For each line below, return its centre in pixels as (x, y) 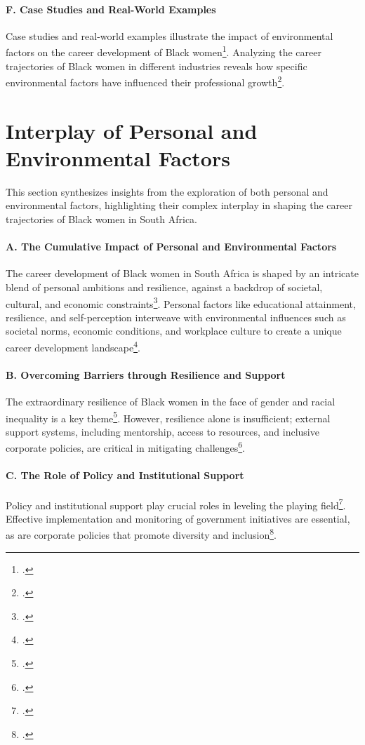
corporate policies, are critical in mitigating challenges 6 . (126, 447)
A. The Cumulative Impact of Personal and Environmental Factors (171, 247)
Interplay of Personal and (132, 130)
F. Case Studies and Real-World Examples (111, 9)
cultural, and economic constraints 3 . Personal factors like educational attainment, (181, 302)
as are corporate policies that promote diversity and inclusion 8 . (141, 534)
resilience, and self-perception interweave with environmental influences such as (176, 317)
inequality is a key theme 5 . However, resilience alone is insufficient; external (168, 417)
